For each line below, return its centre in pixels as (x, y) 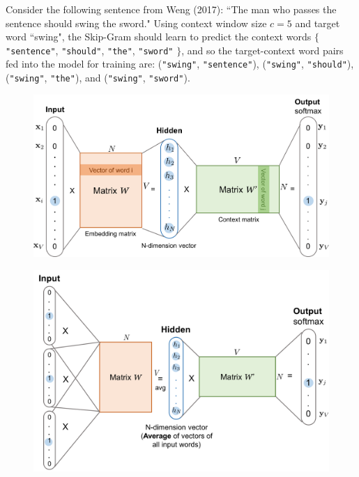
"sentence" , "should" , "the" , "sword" (90, 50)
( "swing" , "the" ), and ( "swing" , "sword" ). (98, 78)
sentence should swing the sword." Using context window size (136, 23)
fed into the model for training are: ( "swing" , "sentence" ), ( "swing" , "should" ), (180, 64)
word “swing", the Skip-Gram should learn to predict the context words (159, 37)
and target (318, 23)
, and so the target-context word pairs (262, 50)
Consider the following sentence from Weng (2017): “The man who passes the (171, 9)
